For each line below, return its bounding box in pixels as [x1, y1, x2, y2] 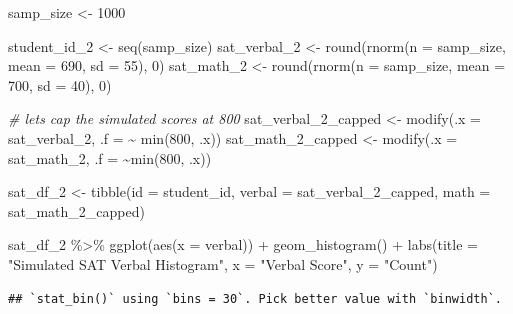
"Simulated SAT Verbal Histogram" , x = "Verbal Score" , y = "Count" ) [8, 253, 438, 274]
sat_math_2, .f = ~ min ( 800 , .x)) [8, 147, 212, 168]
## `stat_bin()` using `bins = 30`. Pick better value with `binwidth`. [8, 291, 502, 306]
